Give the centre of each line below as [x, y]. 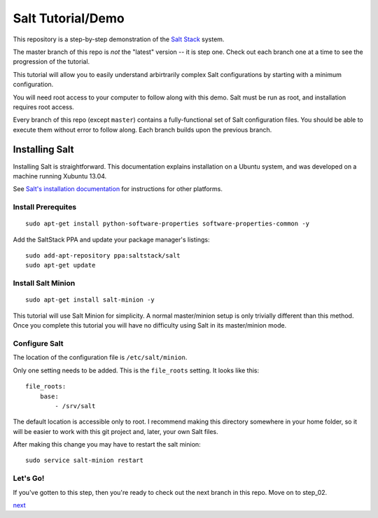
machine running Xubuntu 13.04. [60, 176]
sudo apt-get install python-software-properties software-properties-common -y [168, 224]
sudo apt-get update [61, 265]
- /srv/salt [75, 406]
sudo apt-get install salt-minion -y [90, 300]
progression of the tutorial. [51, 62]
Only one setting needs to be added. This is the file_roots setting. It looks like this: [136, 370]
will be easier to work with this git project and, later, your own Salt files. [115, 431]
